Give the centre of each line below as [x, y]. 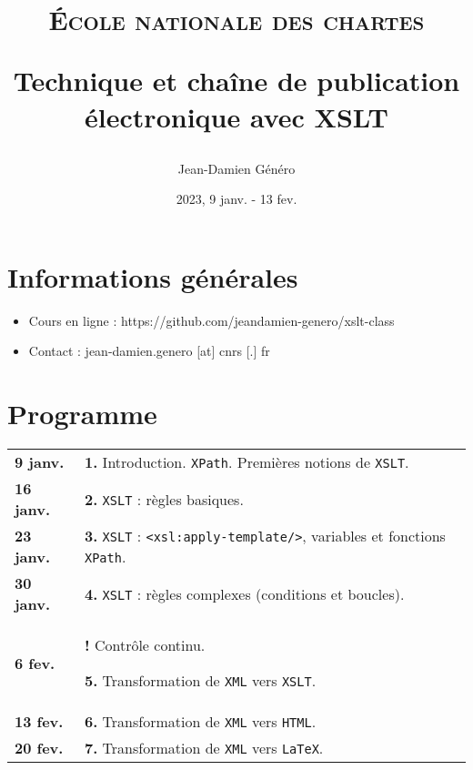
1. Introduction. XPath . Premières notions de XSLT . [247, 462]
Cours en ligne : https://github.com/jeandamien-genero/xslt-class [211, 320]
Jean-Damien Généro [236, 168]
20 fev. [39, 748]
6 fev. [35, 663]
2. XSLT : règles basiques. [164, 499]
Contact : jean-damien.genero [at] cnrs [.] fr [149, 351]
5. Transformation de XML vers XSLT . [200, 681]
